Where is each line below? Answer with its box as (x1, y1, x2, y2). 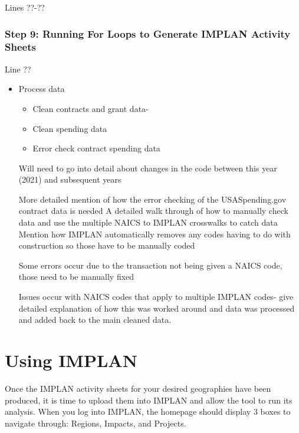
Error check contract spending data (32, 142, 160, 154)
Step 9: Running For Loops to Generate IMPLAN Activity (5, 26, 291, 41)
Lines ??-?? (5, 1, 45, 13)
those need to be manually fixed (18, 270, 134, 283)
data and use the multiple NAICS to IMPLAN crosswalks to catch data (18, 216, 278, 229)
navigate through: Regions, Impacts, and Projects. (5, 417, 186, 429)
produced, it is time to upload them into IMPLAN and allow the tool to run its (5, 394, 293, 406)
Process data (18, 82, 65, 95)
